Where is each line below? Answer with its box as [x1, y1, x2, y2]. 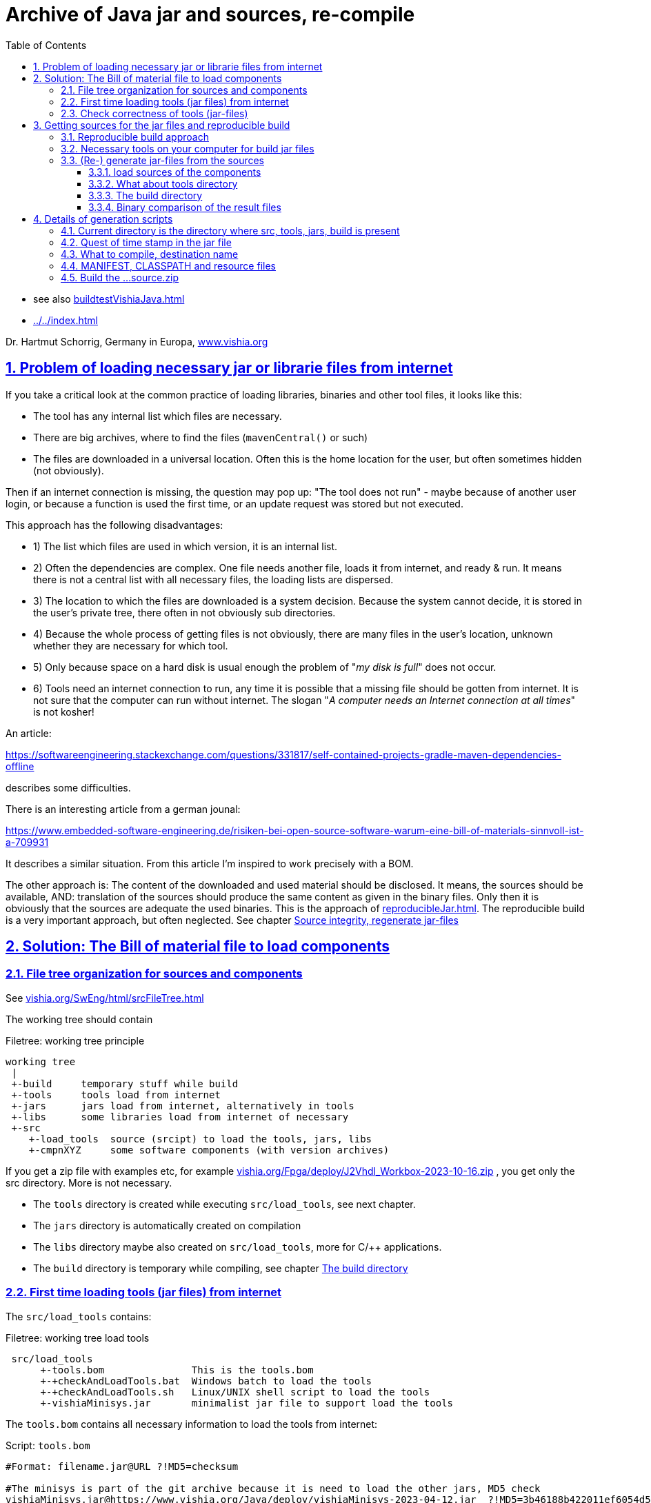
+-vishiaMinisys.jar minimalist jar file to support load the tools [40, 1397, 454, 1409]
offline [6, 760, 34, 772]
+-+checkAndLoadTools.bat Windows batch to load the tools [40, 1375, 372, 1386]
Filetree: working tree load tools [6, 1331, 150, 1344]
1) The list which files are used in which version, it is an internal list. [33, 540, 338, 552]
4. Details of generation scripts [33, 212, 173, 225]
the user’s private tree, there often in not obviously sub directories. [33, 606, 336, 618]
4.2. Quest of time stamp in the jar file [61, 236, 232, 248]
